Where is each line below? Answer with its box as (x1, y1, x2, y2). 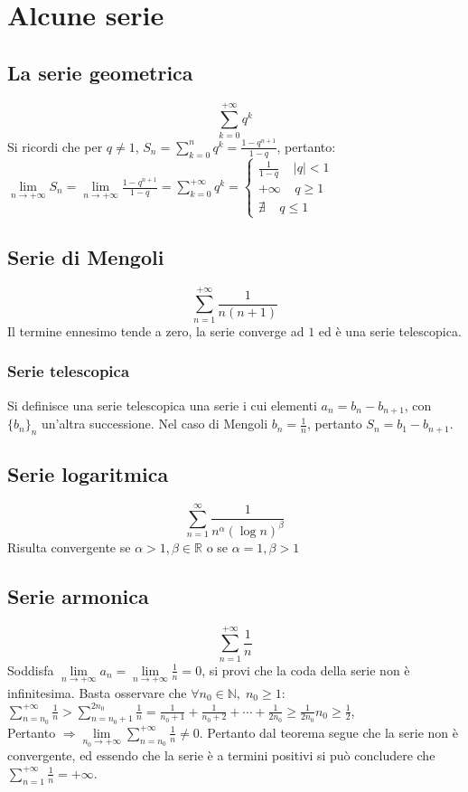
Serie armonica (7, 581, 149, 609)
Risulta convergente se (7, 537, 131, 556)
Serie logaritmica (7, 460, 169, 488)
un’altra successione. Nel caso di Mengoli (42, 414, 268, 433)
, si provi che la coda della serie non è (201, 660, 410, 679)
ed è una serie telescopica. (318, 321, 462, 340)
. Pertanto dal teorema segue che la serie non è (199, 722, 458, 741)
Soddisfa (7, 660, 54, 679)
